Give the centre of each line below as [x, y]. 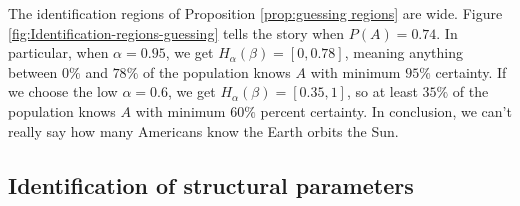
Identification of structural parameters [211, 184]
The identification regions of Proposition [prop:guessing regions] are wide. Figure [255, 13]
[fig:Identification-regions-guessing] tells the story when [176, 32]
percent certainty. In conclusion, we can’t [386, 110]
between [33, 71]
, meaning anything [403, 52]
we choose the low [63, 91]
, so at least [382, 91]
